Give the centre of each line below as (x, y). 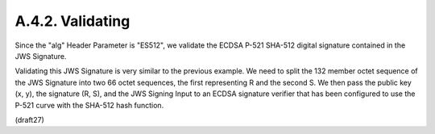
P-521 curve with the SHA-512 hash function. (89, 105)
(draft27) (29, 119)
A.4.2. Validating (72, 21)
